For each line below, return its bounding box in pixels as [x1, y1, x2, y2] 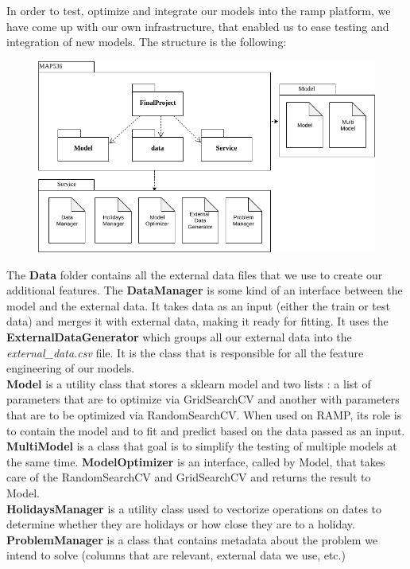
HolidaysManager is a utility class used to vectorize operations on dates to [6, 500, 382, 516]
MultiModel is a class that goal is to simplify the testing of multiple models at [6, 438, 397, 454]
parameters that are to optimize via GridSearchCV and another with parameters [6, 391, 400, 407]
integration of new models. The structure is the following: [6, 33, 287, 50]
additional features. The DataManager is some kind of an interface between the [6, 282, 403, 298]
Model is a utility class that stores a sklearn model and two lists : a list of [6, 375, 371, 392]
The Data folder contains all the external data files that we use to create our [6, 266, 383, 283]
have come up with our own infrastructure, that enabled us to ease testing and [6, 18, 389, 34]
